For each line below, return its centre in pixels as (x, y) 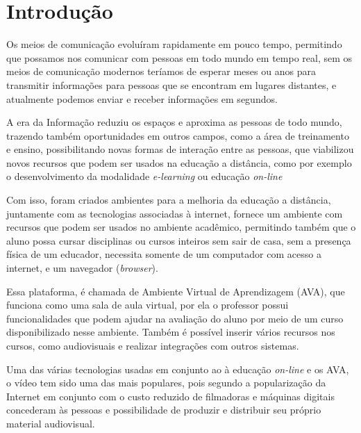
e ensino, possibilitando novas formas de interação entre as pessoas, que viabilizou (180, 149)
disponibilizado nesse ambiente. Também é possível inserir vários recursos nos (171, 332)
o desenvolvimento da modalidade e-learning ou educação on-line (144, 176)
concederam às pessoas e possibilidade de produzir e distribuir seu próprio (164, 410)
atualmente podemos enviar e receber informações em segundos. (142, 98)
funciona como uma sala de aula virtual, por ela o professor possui (148, 305)
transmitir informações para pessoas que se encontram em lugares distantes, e (171, 84)
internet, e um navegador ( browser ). (82, 268)
